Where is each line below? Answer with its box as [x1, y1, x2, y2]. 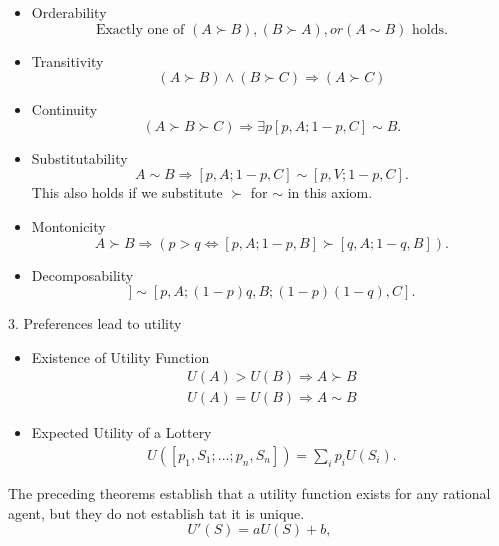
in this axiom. [287, 182, 373, 203]
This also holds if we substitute [31, 182, 223, 203]
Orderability [31, 2, 107, 22]
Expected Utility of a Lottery [31, 422, 212, 443]
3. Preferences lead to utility [8, 313, 182, 334]
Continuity [31, 99, 98, 120]
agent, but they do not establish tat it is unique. [8, 502, 305, 523]
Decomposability [31, 264, 134, 285]
